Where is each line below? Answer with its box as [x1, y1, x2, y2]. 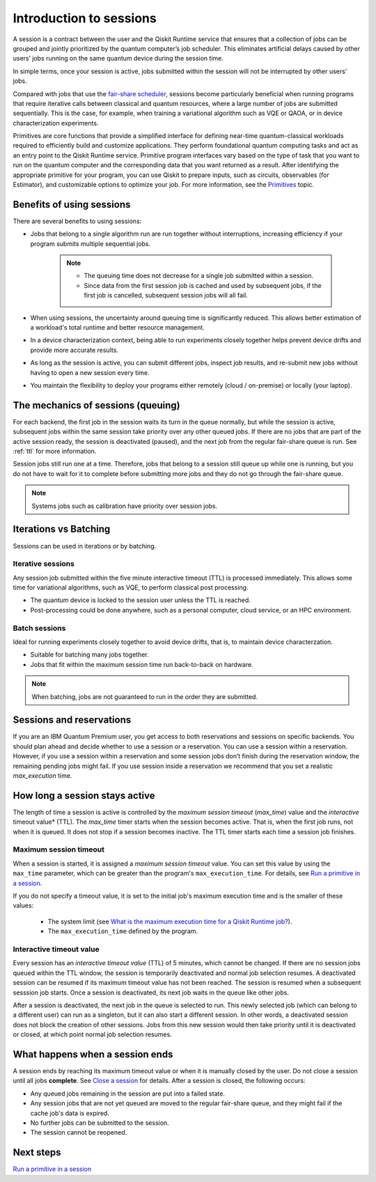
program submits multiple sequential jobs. [30, 239, 151, 247]
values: [13, 901, 34, 909]
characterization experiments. [13, 118, 99, 127]
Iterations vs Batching [13, 523, 111, 535]
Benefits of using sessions [13, 199, 131, 210]
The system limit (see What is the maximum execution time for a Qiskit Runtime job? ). [47, 917, 292, 926]
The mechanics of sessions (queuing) [13, 399, 180, 411]
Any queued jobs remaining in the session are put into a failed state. [30, 1089, 226, 1098]
